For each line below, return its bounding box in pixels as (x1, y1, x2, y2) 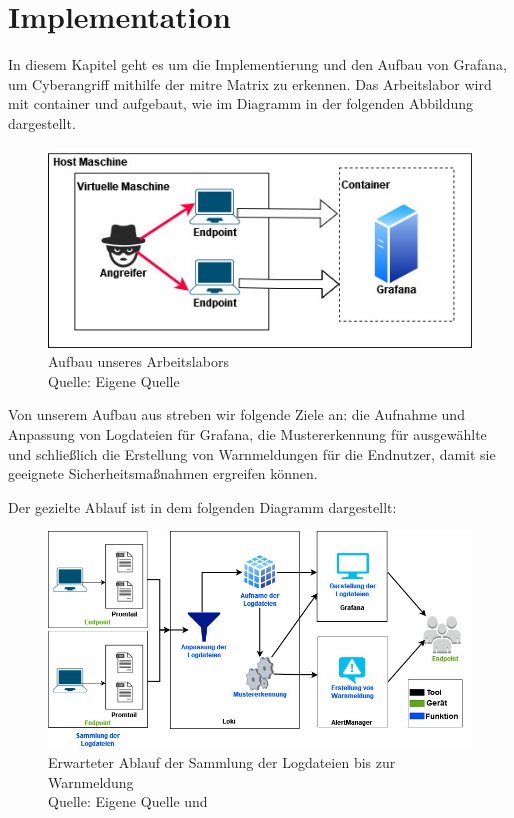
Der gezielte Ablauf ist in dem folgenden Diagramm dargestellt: (8, 496, 397, 517)
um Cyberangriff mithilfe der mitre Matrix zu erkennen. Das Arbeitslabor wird (8, 73, 492, 94)
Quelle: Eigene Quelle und (48, 791, 208, 812)
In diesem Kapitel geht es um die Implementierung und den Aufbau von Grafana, (8, 54, 507, 75)
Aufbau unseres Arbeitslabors (48, 351, 229, 372)
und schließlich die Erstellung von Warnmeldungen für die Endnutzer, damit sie (8, 443, 496, 464)
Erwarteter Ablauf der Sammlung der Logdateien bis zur (48, 751, 396, 772)
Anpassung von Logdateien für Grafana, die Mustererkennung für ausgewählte (8, 423, 487, 444)
